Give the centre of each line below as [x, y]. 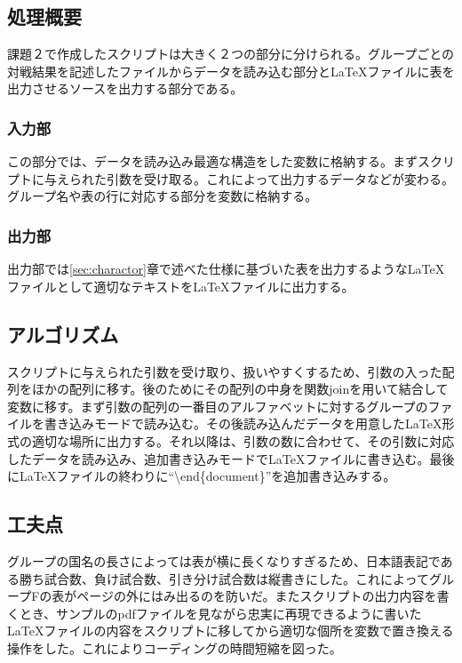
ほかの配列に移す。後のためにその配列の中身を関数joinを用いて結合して [240, 389]
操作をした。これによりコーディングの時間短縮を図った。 [175, 647]
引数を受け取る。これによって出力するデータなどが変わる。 [280, 178]
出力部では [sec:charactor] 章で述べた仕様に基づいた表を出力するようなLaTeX [226, 269]
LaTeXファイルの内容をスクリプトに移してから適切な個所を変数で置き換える [231, 631]
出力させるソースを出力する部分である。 [125, 88]
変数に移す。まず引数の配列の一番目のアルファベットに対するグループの [218, 406]
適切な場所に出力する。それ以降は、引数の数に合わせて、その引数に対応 [243, 440]
